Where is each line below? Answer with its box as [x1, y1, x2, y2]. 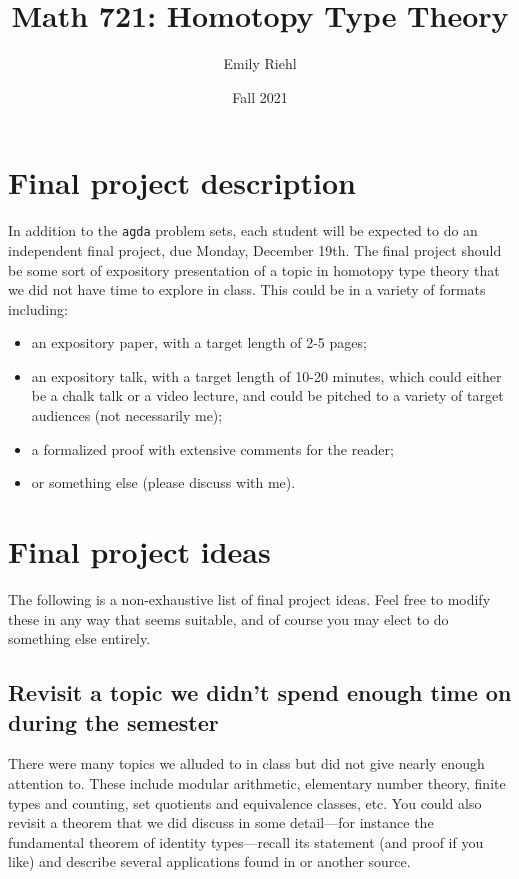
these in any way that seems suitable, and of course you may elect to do [8, 608, 449, 629]
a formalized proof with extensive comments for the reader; [31, 438, 394, 459]
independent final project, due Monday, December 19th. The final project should [8, 239, 502, 260]
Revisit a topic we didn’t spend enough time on [8, 677, 512, 708]
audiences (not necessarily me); [31, 405, 223, 426]
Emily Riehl [223, 53, 297, 74]
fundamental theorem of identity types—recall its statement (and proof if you [8, 831, 484, 852]
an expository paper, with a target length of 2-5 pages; [31, 332, 367, 353]
